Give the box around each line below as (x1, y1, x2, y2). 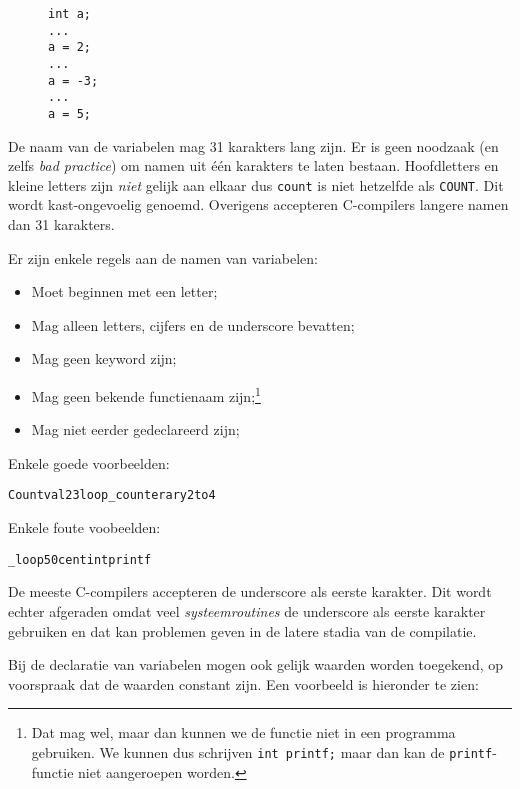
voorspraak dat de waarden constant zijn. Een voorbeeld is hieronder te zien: (8, 673, 479, 694)
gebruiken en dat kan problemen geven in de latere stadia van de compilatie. (8, 620, 477, 641)
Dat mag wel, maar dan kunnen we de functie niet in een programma (31, 722, 456, 743)
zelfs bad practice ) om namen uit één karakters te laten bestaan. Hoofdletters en (8, 155, 499, 176)
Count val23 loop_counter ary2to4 (8, 488, 216, 503)
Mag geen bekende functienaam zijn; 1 (31, 383, 261, 406)
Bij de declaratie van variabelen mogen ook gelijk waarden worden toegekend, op (8, 654, 504, 675)
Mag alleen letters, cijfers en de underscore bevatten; (31, 314, 355, 335)
